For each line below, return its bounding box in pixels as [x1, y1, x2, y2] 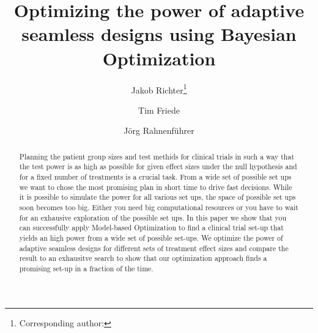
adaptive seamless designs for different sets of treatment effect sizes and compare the [19, 243, 289, 253]
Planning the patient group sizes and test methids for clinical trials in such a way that [19, 151, 295, 161]
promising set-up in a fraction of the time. [19, 263, 153, 273]
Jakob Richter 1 [131, 81, 187, 96]
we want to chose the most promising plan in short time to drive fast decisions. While [19, 181, 292, 192]
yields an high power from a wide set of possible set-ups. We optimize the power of [19, 232, 283, 243]
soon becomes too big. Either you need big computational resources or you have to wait [19, 202, 298, 213]
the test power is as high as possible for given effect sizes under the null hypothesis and [19, 161, 297, 172]
